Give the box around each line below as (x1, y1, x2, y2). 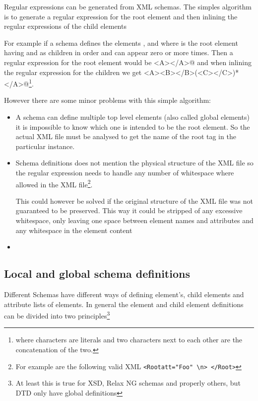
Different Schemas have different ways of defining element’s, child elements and (4, 289, 244, 299)
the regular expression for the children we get (4, 67, 142, 77)
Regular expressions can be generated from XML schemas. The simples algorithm (4, 1, 252, 11)
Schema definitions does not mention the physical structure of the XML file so (15, 158, 254, 168)
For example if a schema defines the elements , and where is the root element (4, 37, 238, 48)
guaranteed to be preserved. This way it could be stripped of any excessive (15, 205, 243, 216)
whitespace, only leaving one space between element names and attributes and (15, 215, 254, 225)
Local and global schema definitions (4, 266, 190, 281)
